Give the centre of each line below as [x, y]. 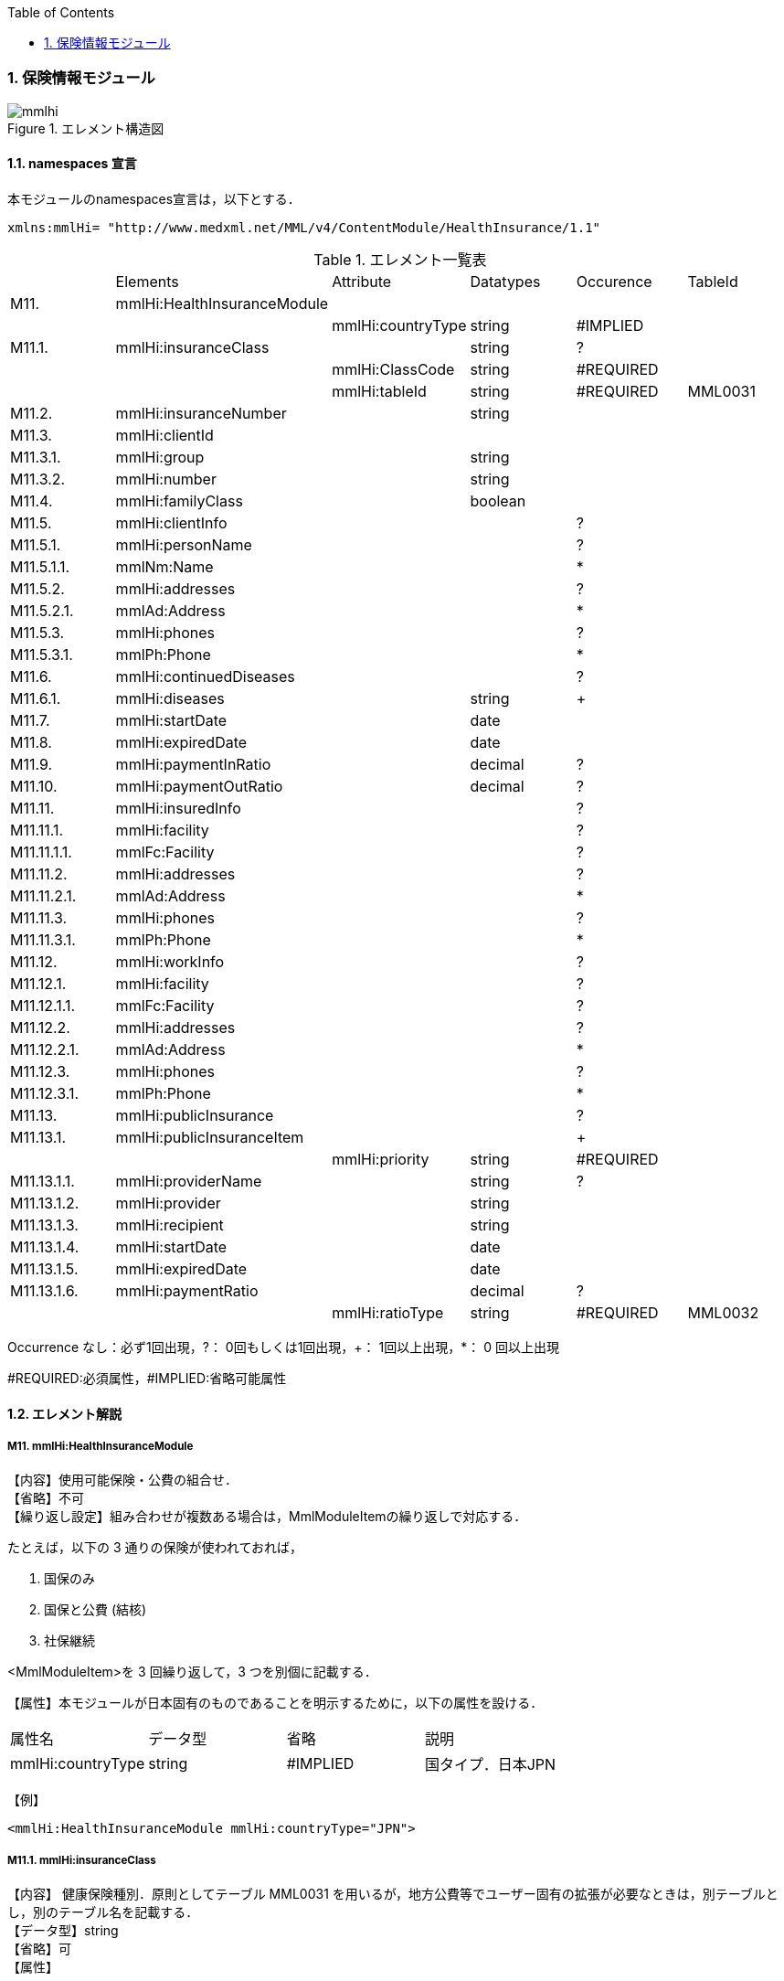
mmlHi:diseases [170, 698]
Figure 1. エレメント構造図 [86, 128]
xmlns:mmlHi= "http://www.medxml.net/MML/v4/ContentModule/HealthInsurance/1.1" [304, 227]
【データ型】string [63, 1931]
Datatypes [505, 281]
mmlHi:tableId [379, 391]
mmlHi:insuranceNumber [201, 413]
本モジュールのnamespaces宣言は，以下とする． [154, 198]
